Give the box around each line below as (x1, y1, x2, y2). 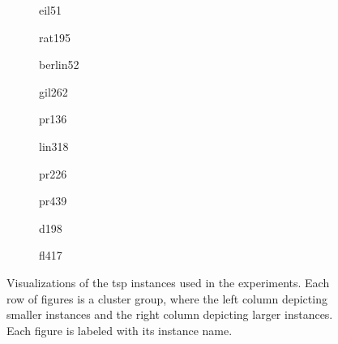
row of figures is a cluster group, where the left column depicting (6, 290, 327, 307)
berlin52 (39, 56, 79, 73)
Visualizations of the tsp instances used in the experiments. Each (6, 273, 330, 290)
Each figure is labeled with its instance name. (6, 321, 233, 338)
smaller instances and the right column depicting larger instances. (6, 306, 333, 323)
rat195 (39, 28, 71, 45)
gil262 (39, 83, 68, 100)
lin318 (39, 137, 69, 154)
